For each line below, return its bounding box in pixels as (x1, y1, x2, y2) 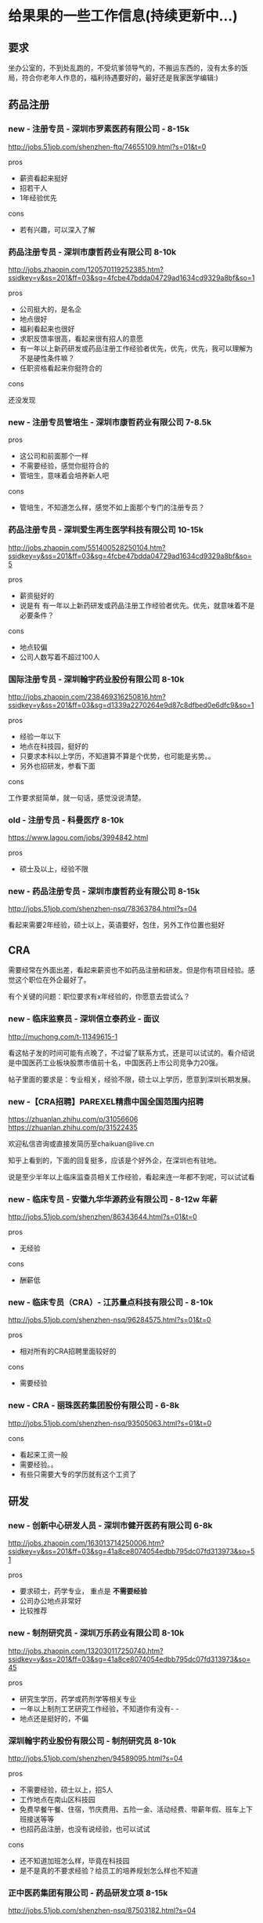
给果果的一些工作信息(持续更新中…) (8, 7, 239, 25)
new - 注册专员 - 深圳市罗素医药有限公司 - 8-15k (8, 123, 190, 134)
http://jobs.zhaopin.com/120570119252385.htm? (8, 265, 164, 274)
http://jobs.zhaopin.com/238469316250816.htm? (8, 691, 166, 701)
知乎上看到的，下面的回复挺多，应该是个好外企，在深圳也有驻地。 (8, 1155, 221, 1165)
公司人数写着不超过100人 (19, 652, 100, 662)
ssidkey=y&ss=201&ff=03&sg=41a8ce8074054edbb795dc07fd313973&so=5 (8, 1547, 255, 1556)
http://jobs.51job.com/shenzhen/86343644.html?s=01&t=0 (8, 1212, 197, 1221)
